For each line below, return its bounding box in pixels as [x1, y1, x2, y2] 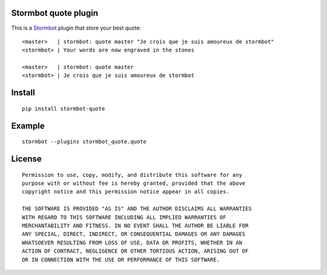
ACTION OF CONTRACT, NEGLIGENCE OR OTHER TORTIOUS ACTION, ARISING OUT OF [22, 248, 249, 254]
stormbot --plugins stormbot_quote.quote [22, 138, 147, 145]
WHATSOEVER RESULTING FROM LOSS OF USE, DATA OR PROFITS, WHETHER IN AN [22, 239, 242, 246]
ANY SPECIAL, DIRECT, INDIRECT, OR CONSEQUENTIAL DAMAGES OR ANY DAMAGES [22, 231, 246, 237]
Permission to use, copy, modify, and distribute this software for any [22, 171, 242, 178]
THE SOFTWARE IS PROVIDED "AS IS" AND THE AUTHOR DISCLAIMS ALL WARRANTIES [22, 205, 252, 212]
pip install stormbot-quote [22, 105, 105, 112]
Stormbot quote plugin [11, 8, 98, 18]
